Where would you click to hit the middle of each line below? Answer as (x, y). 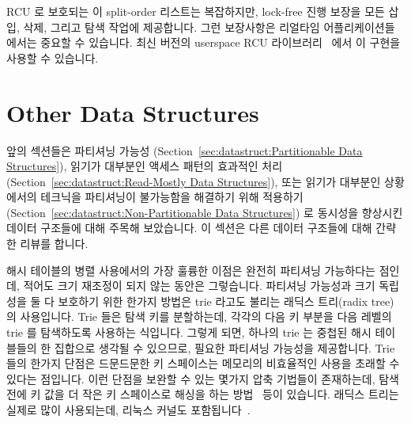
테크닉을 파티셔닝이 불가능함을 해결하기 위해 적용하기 (172, 197)
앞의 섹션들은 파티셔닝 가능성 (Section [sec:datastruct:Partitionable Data (185, 150)
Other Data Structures (133, 112)
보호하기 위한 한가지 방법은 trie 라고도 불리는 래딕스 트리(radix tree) (226, 301)
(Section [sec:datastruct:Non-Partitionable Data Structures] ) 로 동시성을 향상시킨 (205, 212)
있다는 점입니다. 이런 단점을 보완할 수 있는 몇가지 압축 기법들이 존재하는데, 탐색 (203, 378)
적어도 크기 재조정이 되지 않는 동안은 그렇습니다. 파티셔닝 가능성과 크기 (199, 286)
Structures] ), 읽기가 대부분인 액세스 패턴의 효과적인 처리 (145, 166)
